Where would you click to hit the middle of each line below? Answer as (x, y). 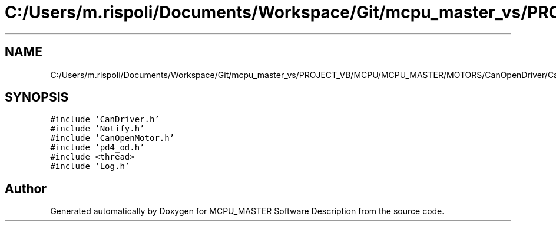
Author (26, 188)
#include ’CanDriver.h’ (105, 119)
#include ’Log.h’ (90, 166)
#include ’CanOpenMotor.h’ (112, 138)
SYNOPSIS (37, 97)
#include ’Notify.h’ (97, 129)
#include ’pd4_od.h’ (97, 148)
